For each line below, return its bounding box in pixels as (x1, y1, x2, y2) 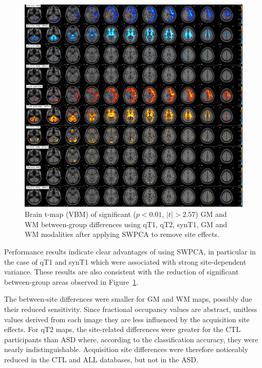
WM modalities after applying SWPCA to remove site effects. (25, 229, 219, 240)
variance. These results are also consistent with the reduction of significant (4, 266, 239, 277)
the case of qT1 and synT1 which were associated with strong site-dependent (4, 256, 247, 267)
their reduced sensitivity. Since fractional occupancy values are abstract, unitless (4, 303, 257, 314)
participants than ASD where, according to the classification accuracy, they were (4, 334, 258, 344)
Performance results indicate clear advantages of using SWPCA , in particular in (4, 246, 256, 256)
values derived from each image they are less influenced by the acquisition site (4, 314, 250, 324)
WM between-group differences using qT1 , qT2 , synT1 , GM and (25, 218, 228, 229)
